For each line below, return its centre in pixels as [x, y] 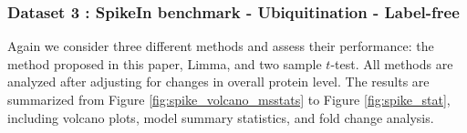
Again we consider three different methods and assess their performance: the [221, 46]
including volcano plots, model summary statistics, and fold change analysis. [221, 117]
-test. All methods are [392, 63]
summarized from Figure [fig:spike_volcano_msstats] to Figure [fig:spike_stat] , [229, 99]
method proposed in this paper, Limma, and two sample [165, 63]
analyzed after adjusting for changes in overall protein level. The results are [218, 82]
